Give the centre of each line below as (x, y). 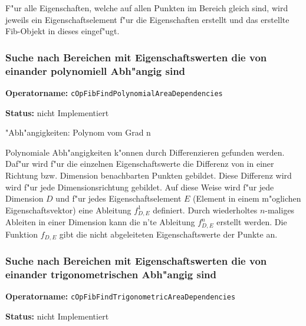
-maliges (280, 210)
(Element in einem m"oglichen (247, 198)
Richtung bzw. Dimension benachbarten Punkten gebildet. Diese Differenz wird (149, 175)
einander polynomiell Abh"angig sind (96, 70)
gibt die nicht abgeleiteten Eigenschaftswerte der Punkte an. (168, 234)
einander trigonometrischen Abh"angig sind (111, 274)
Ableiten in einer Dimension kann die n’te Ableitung (100, 222)
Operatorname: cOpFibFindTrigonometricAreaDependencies (121, 296)
